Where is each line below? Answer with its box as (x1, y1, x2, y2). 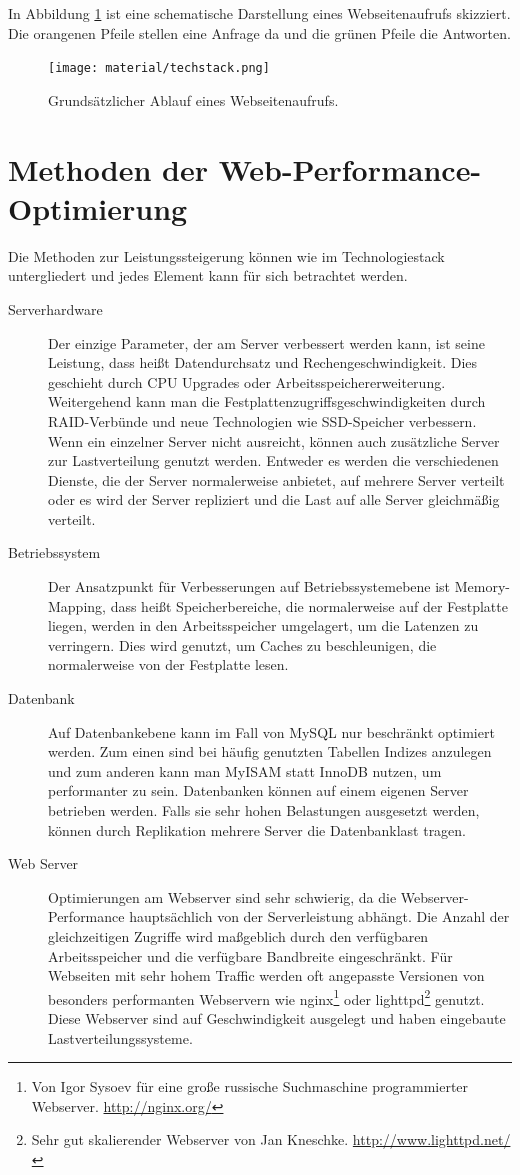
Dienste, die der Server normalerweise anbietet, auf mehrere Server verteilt (48, 469, 505, 490)
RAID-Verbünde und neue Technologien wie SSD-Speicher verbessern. (48, 410, 477, 431)
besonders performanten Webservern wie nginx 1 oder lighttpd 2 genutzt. (48, 985, 485, 1009)
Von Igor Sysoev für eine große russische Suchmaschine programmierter (31, 1076, 469, 1097)
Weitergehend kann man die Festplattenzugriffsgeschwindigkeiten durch (48, 391, 486, 412)
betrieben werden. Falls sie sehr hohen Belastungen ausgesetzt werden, (48, 800, 480, 820)
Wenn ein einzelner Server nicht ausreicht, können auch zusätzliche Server (48, 430, 500, 451)
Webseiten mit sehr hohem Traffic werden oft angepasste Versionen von (48, 965, 485, 986)
